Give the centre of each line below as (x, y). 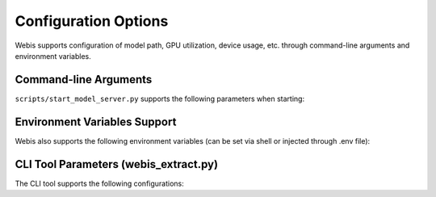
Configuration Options (92, 21)
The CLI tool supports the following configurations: (100, 183)
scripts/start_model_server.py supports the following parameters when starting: (160, 98)
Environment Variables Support (96, 122)
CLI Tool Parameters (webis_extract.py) (116, 164)
